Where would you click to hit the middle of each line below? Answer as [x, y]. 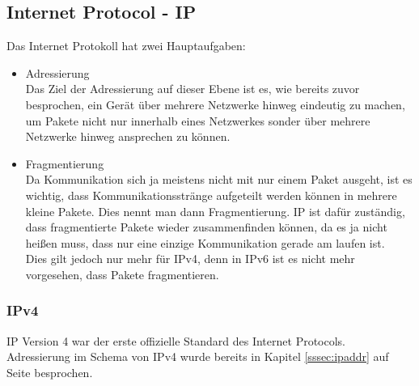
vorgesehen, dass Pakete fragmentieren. [122, 274]
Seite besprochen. [50, 372]
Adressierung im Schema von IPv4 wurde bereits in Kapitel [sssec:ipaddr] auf [198, 356]
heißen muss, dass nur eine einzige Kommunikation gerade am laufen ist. [205, 242]
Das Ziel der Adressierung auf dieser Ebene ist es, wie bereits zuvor [193, 89]
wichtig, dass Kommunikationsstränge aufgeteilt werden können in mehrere [211, 195]
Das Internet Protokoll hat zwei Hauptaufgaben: [126, 46]
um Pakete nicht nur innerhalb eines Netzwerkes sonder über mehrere [198, 120]
